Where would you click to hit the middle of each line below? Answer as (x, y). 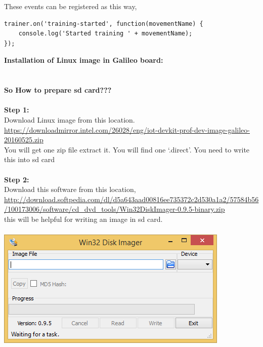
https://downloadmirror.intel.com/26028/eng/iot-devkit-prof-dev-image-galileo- (127, 129)
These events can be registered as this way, (71, 6)
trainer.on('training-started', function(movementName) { (104, 24)
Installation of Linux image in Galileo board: (84, 60)
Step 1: (17, 110)
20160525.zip (24, 140)
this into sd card (30, 159)
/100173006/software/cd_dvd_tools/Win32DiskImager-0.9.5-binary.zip (115, 209)
